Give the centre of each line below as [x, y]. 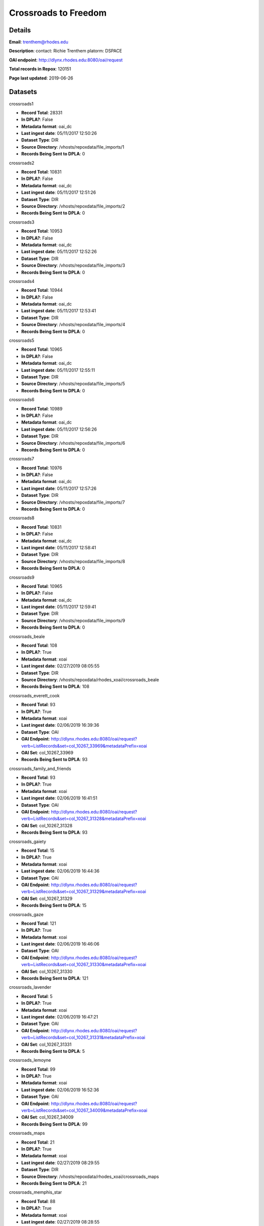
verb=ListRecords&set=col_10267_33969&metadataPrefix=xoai [84, 746]
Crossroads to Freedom [58, 13]
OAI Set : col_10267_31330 [47, 971]
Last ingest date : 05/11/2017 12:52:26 [59, 252]
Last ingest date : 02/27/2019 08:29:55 [60, 1163]
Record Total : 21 [38, 1142]
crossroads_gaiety [28, 842]
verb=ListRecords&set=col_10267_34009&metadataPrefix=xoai [84, 1110]
